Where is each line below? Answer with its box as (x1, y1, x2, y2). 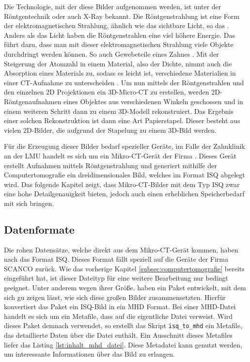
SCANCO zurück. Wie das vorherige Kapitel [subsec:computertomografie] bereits (4, 263, 245, 273)
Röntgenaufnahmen (4, 96, 62, 106)
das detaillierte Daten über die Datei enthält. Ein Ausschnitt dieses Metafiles (4, 330, 233, 340)
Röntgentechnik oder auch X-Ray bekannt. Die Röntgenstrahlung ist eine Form (4, 11, 239, 21)
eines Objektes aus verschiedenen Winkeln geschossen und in (63, 96, 243, 106)
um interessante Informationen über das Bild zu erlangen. (4, 349, 175, 359)
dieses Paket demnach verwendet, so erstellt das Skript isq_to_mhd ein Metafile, (4, 320, 242, 331)
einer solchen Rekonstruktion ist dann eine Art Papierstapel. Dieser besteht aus (4, 115, 240, 126)
